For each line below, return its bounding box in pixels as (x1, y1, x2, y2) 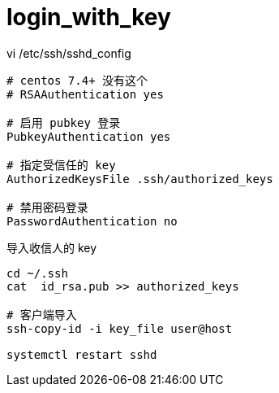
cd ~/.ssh (6, 266, 68, 280)
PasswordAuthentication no (6, 214, 178, 228)
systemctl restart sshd (6, 347, 157, 361)
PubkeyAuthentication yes (6, 129, 171, 143)
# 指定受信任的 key (6, 158, 116, 172)
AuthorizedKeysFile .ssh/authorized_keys (6, 172, 273, 186)
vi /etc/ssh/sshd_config (6, 46, 131, 60)
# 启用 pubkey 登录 (6, 116, 121, 129)
